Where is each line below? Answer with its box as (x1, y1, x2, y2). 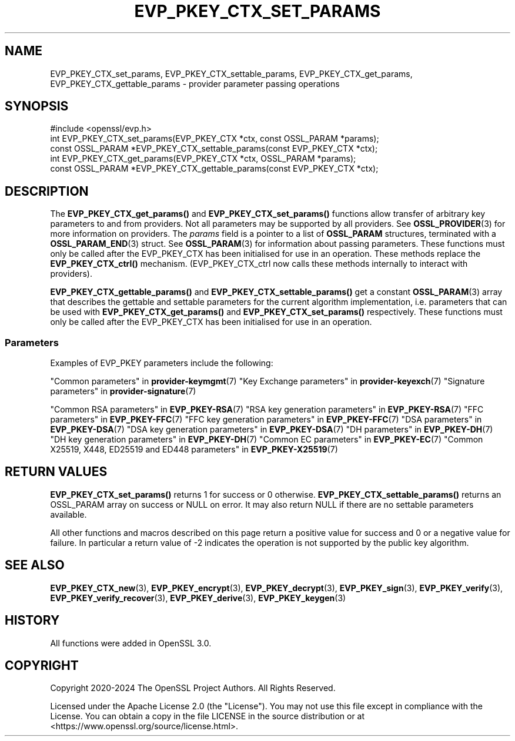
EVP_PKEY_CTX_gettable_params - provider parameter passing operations (50, 78, 340, 89)
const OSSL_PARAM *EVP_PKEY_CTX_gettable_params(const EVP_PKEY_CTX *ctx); (50, 163, 379, 174)
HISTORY (5, 613, 60, 628)
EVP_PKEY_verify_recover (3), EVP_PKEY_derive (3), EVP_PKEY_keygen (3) (50, 592, 346, 603)
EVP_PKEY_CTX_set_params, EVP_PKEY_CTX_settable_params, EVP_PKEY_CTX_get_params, (50, 68, 413, 79)
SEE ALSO (5, 558, 65, 573)
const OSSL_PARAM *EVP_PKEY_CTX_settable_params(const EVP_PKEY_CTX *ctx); (50, 143, 378, 154)
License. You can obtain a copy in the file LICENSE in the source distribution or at (50, 711, 365, 722)
